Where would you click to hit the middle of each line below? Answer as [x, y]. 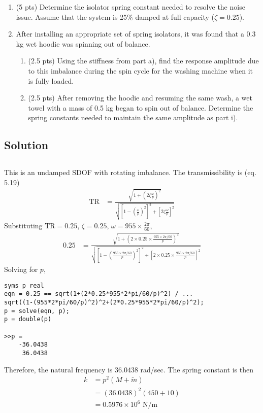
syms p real [24, 285]
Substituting [23, 226]
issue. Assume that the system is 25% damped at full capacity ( [115, 16]
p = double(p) [28, 319]
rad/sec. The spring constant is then [197, 369]
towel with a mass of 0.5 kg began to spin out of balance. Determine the [141, 107]
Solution [26, 145]
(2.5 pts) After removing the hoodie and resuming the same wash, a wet [140, 98]
